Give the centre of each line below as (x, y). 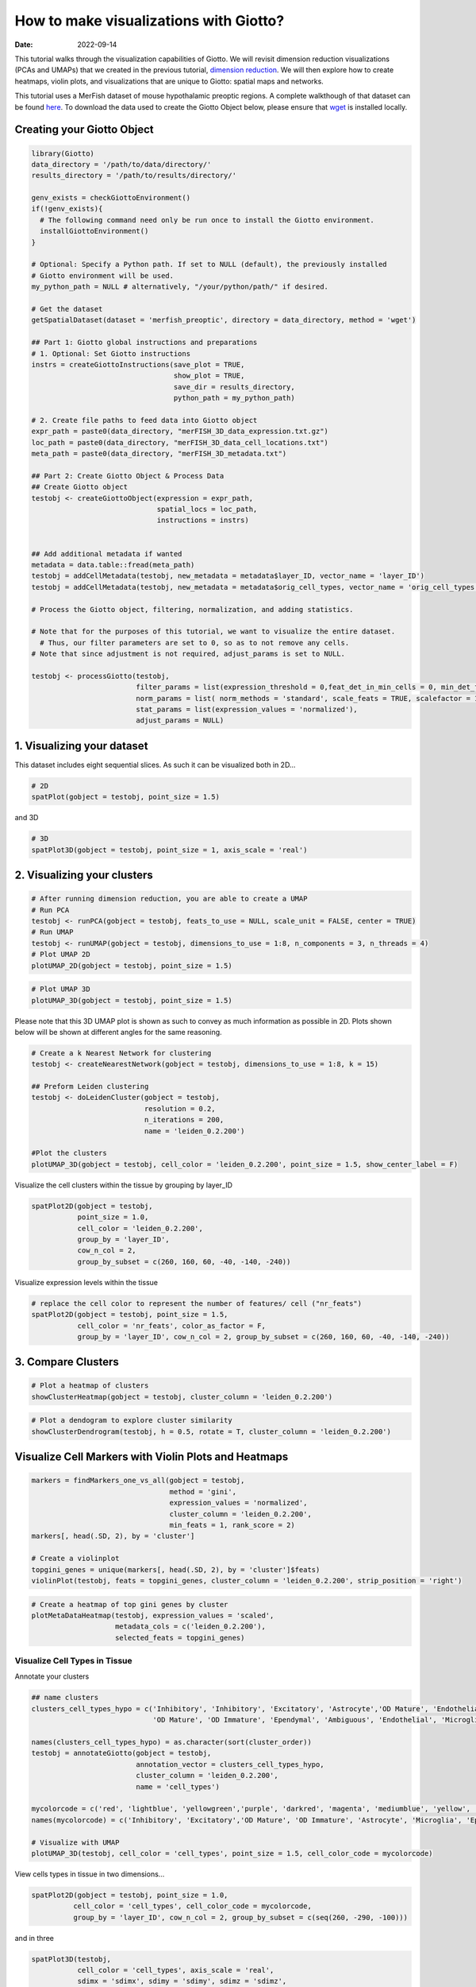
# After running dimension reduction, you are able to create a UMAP (169, 899)
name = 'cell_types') (178, 1787)
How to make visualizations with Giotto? (150, 21)
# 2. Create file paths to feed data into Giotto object (144, 420)
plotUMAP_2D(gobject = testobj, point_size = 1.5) (132, 965)
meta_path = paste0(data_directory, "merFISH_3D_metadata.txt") (159, 454)
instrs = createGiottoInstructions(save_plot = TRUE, (138, 364)
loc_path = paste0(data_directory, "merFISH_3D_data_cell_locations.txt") (180, 442)
